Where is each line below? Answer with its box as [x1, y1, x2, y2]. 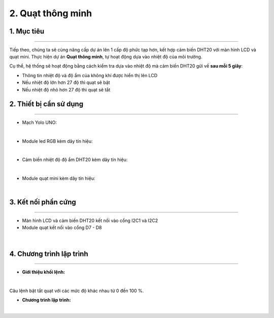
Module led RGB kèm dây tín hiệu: [22, 138, 93, 144]
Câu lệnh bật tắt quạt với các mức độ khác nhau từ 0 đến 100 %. [9, 288, 144, 294]
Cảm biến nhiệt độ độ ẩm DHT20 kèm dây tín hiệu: [22, 156, 128, 163]
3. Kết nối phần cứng [9, 198, 76, 207]
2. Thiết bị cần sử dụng [9, 100, 84, 109]
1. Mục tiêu [9, 27, 45, 36]
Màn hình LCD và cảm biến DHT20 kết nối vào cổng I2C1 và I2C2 [22, 217, 158, 224]
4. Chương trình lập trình [9, 249, 88, 258]
